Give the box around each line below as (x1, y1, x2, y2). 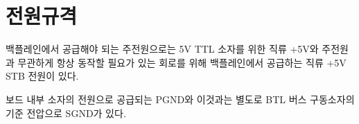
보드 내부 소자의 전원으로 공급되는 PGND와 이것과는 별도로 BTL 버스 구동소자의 (6, 91, 355, 106)
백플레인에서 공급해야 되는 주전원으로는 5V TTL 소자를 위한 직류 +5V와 (6, 42, 319, 56)
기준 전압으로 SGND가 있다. (6, 105, 126, 120)
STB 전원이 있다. (6, 69, 79, 83)
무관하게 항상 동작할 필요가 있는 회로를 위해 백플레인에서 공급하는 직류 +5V (17, 55, 347, 69)
